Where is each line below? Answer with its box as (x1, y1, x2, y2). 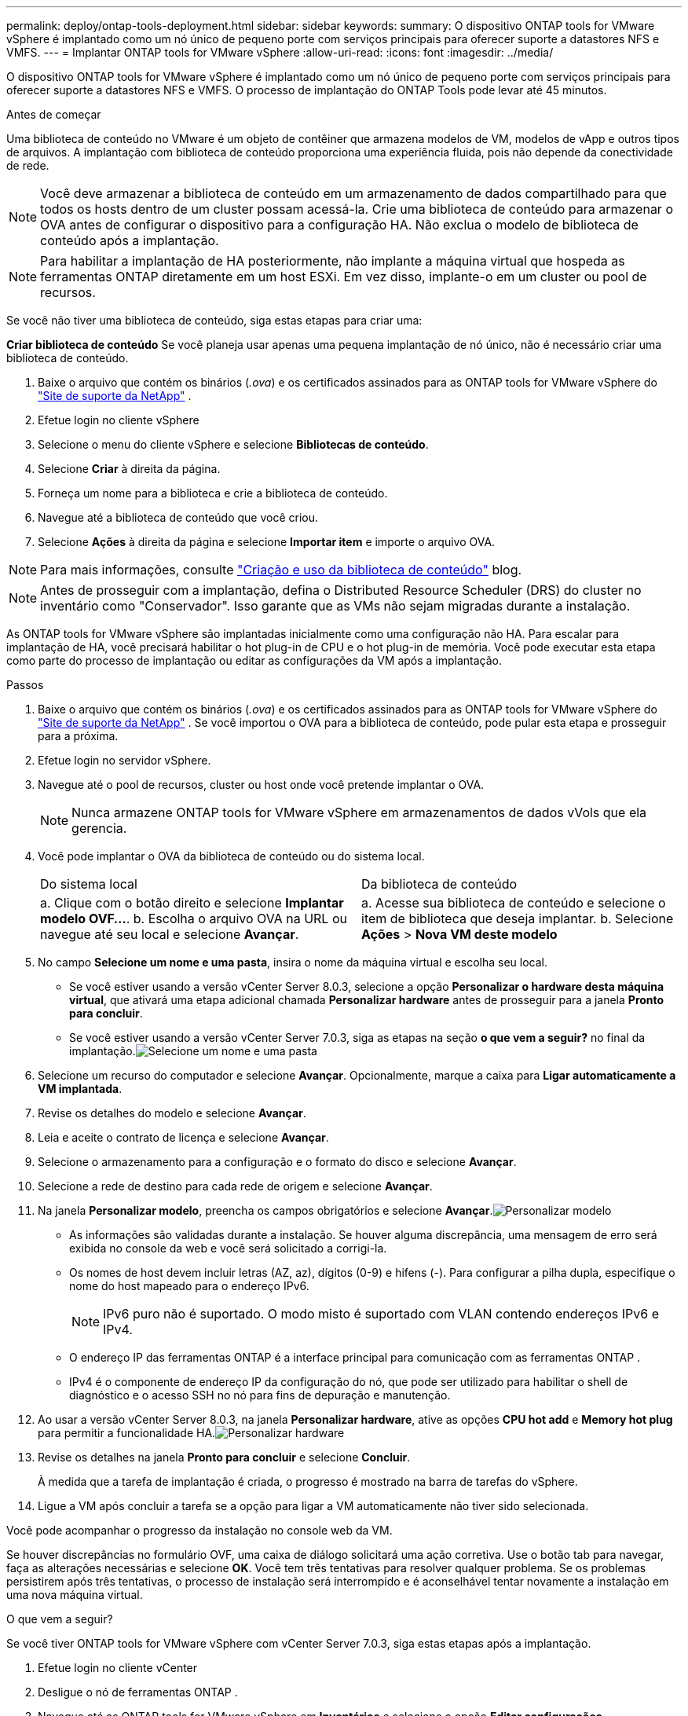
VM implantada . (38, 1082, 123, 1095)
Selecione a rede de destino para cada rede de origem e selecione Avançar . (38, 1179, 433, 1193)
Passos (6, 678, 44, 691)
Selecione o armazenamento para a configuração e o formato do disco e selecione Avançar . (38, 1155, 517, 1168)
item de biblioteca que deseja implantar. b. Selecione (361, 911, 674, 926)
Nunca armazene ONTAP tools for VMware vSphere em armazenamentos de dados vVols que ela (71, 805, 647, 820)
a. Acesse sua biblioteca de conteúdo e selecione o (361, 895, 666, 911)
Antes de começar (6, 108, 101, 121)
